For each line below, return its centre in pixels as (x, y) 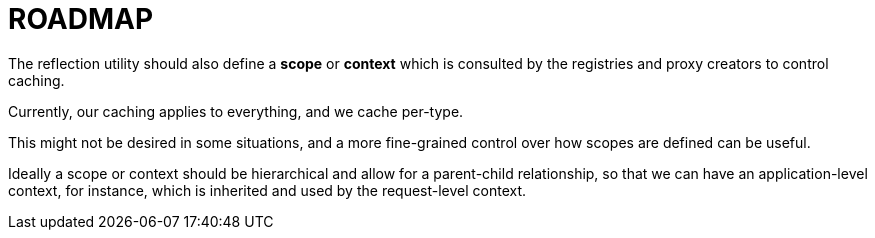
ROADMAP (81, 19)
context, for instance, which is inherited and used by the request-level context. (267, 190)
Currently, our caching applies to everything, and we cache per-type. (236, 111)
